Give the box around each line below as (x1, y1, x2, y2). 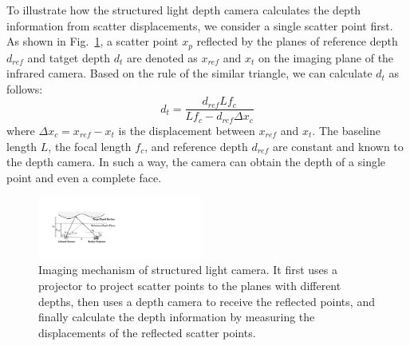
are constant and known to (272, 137, 404, 154)
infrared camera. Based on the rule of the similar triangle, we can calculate (6, 65, 373, 82)
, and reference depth (144, 137, 248, 154)
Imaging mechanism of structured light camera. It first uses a (38, 261, 338, 278)
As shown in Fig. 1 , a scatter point (6, 33, 179, 50)
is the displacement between (118, 121, 255, 138)
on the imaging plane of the (258, 49, 394, 66)
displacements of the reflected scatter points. (38, 324, 256, 340)
